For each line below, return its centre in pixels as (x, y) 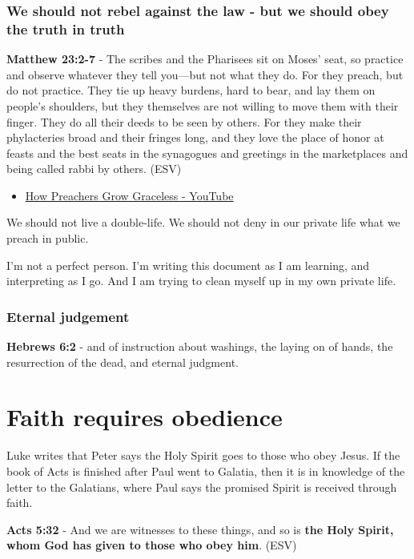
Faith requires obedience (145, 417)
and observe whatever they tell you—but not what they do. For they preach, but (205, 74)
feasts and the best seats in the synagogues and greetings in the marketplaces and (207, 153)
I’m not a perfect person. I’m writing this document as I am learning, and (188, 265)
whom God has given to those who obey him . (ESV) (152, 545)
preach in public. (48, 238)
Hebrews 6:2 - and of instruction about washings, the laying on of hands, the (200, 346)
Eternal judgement (68, 316)
